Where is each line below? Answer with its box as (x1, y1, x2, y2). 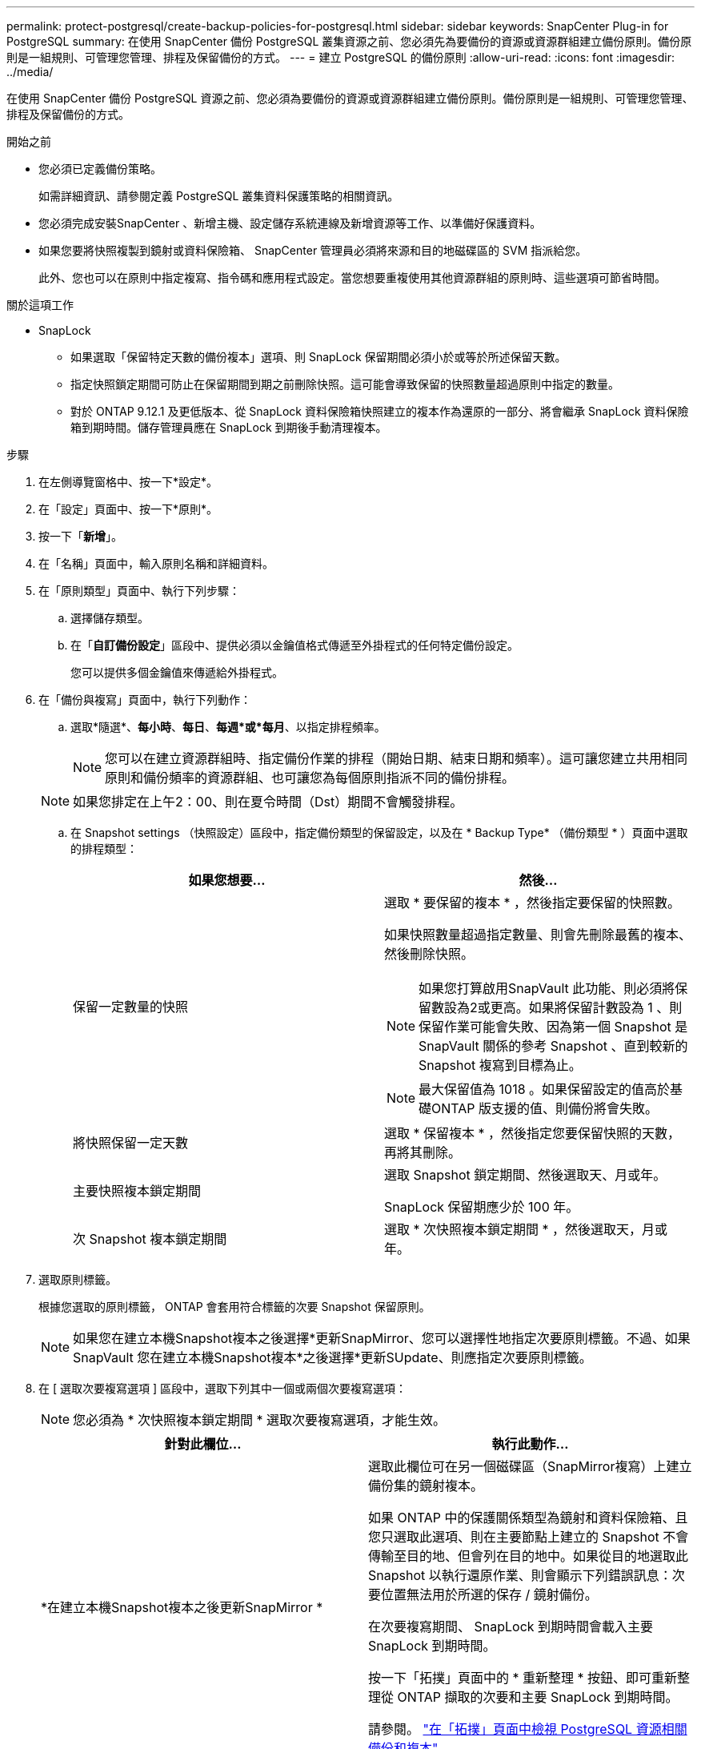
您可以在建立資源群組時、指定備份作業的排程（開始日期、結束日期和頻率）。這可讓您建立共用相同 (105, 750, 688, 766)
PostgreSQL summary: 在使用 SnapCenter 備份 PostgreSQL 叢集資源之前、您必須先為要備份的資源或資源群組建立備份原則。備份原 (6, 34, 692, 48)
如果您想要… (188, 872, 266, 888)
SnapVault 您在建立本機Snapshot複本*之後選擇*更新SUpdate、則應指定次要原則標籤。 (73, 1349, 592, 1365)
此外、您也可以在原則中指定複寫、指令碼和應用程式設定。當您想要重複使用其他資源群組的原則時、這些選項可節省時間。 (38, 271, 666, 284)
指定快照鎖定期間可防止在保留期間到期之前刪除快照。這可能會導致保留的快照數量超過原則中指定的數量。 (70, 377, 619, 391)
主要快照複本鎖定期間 (73, 1183, 202, 1199)
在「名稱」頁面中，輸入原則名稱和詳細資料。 (38, 557, 274, 570)
